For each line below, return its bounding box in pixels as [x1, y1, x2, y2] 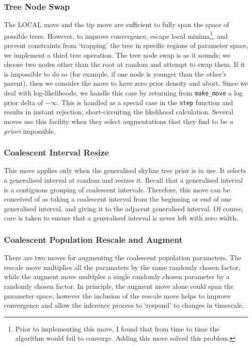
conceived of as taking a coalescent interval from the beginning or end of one [4, 194, 232, 204]
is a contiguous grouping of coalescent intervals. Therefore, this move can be [4, 184, 230, 194]
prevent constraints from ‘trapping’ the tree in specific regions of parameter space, [4, 40, 248, 50]
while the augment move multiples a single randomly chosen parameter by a [4, 271, 230, 282]
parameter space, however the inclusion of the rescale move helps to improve [4, 290, 231, 300]
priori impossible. [4, 126, 56, 136]
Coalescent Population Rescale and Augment [4, 233, 183, 245]
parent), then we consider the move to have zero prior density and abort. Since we [4, 78, 248, 88]
